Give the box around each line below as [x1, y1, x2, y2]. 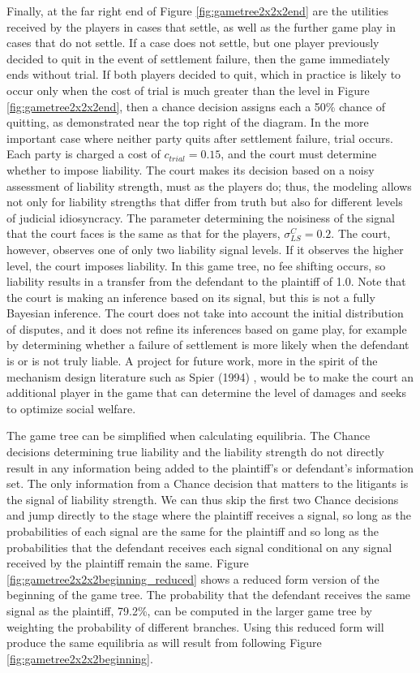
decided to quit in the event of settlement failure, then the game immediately [6, 50, 390, 67]
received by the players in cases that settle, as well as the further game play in [6, 18, 396, 35]
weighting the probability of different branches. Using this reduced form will [6, 618, 384, 635]
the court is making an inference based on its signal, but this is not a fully [6, 288, 375, 305]
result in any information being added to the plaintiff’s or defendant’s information [6, 459, 414, 476]
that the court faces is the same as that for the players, [6, 225, 281, 242]
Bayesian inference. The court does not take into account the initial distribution [6, 304, 404, 321]
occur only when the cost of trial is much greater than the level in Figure [6, 81, 370, 98]
